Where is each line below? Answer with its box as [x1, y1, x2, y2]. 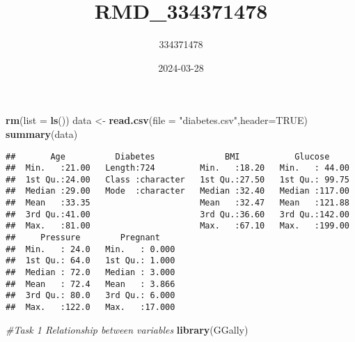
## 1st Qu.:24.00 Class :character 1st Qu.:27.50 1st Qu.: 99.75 [6, 174, 349, 185]
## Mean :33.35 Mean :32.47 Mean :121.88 [6, 198, 349, 208]
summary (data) [6, 126, 78, 141]
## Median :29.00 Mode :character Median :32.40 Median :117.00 [6, 186, 349, 196]
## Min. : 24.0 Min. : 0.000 [6, 244, 175, 254]
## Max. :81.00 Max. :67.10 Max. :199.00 [6, 221, 349, 231]
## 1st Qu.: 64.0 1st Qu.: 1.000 [6, 256, 175, 266]
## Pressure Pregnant [6, 233, 160, 243]
